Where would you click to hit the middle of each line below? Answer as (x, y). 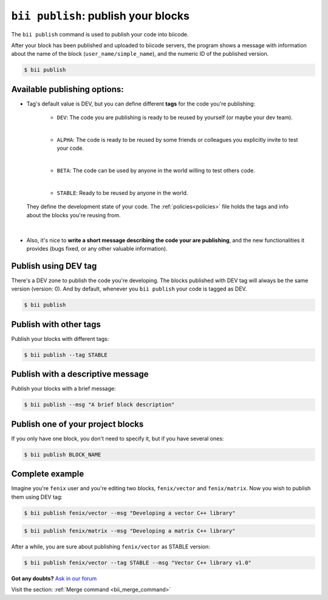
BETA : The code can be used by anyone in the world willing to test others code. (156, 170)
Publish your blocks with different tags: (60, 339)
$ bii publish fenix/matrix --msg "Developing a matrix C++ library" (130, 531)
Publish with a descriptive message (80, 374)
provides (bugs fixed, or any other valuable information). (97, 248)
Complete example (48, 474)
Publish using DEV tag (54, 266)
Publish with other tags (56, 324)
